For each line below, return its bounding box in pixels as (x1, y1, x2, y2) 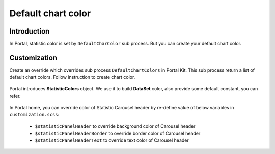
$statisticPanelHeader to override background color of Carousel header (35, 123, 196, 129)
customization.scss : (9, 111, 60, 117)
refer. (9, 93, 21, 99)
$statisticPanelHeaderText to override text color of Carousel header (35, 137, 189, 143)
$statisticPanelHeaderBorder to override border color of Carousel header (35, 130, 201, 136)
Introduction (9, 27, 50, 36)
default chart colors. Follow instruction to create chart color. (9, 74, 135, 80)
